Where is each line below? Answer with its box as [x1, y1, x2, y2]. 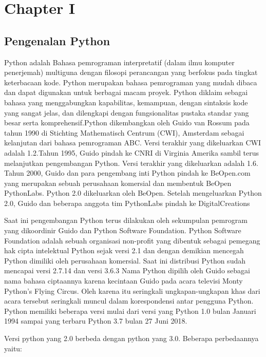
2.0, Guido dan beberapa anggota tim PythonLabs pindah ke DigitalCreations [4, 197, 250, 208]
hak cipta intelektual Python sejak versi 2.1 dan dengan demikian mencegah [4, 245, 244, 256]
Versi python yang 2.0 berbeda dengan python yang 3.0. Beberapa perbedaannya [4, 333, 259, 344]
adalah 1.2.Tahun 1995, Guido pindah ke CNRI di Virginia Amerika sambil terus [4, 147, 259, 158]
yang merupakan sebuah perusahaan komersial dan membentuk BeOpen [4, 177, 232, 188]
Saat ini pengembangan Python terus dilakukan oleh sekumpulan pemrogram [4, 215, 248, 226]
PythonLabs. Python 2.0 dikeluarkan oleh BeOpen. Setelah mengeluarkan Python [4, 187, 262, 198]
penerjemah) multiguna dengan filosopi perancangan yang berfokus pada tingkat [4, 67, 258, 78]
